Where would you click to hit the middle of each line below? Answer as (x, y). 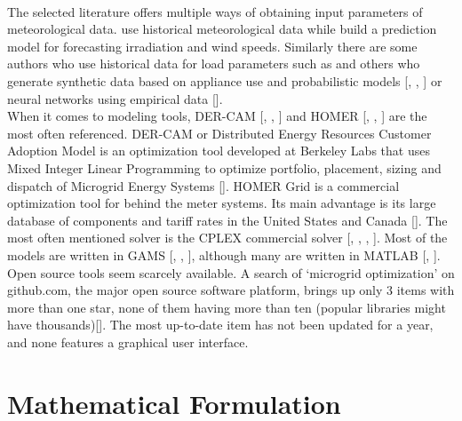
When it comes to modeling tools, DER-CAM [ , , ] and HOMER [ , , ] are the (217, 116)
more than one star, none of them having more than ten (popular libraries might (227, 307)
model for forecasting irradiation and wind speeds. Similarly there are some (212, 46)
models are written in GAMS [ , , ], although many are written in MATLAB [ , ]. (224, 254)
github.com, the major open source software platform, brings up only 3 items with (231, 290)
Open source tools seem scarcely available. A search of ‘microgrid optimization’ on (231, 272)
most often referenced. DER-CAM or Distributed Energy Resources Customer (219, 133)
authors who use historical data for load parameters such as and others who (214, 64)
